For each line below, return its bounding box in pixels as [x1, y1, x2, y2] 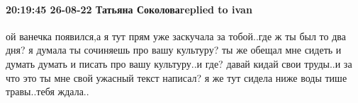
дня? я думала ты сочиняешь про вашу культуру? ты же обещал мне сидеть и [6, 42, 342, 57]
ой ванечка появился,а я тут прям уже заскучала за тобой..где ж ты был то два [6, 28, 346, 43]
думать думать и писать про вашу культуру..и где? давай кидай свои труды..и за [6, 56, 352, 71]
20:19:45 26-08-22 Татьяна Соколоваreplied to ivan [6, 1, 252, 16]
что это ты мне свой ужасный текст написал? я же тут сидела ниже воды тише [6, 70, 347, 85]
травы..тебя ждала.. [6, 84, 89, 99]
